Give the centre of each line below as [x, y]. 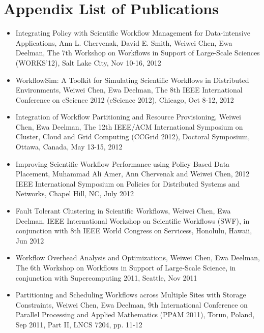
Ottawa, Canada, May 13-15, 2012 [69, 147]
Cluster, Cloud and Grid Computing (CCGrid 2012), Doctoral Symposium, [133, 137]
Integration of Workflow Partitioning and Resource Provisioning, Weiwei [128, 117]
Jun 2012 [30, 240]
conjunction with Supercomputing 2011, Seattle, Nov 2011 [106, 277]
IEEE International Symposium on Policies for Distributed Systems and [128, 183]
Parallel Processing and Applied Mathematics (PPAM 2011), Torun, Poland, [135, 314]
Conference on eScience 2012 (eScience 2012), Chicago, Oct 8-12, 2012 [125, 99]
